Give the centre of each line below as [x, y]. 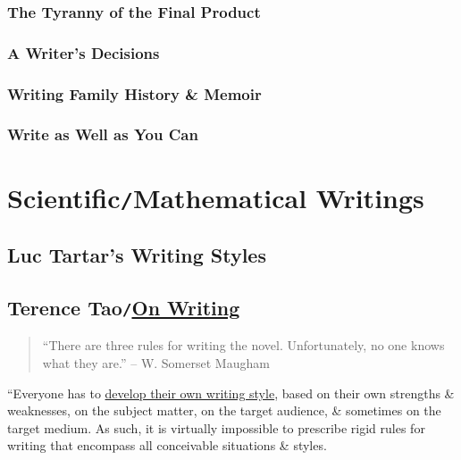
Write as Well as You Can [103, 134]
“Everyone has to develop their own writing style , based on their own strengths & [231, 393]
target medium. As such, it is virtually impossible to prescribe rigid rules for [216, 427]
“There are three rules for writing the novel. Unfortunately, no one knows [243, 345]
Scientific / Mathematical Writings [216, 197]
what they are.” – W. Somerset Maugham [156, 363]
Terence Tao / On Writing [124, 308]
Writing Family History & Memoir [134, 93]
